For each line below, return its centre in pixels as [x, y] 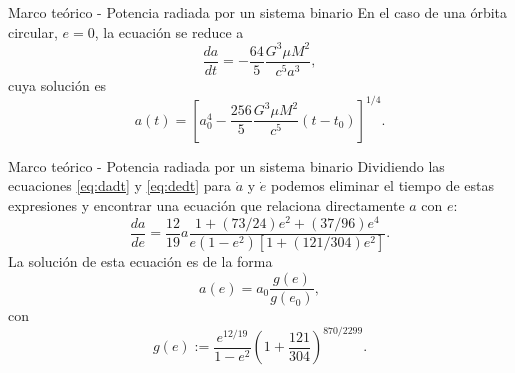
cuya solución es [57, 84]
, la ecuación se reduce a [169, 31]
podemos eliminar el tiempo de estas [382, 185]
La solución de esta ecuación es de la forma [140, 261]
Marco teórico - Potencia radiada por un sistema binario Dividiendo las [226, 165]
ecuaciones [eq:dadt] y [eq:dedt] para [119, 185]
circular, [33, 31]
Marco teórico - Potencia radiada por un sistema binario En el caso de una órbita [258, 12]
